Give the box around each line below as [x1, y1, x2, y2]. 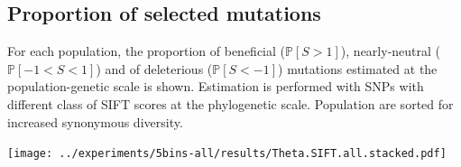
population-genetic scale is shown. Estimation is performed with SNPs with [7, 77, 424, 96]
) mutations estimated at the [278, 59, 438, 78]
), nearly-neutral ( [340, 42, 441, 60]
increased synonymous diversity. [7, 112, 183, 131]
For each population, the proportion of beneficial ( [7, 42, 285, 60]
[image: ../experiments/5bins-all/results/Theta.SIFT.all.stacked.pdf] [7, 147, 447, 161]
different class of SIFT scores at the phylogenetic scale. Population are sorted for [7, 94, 454, 113]
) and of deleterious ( [96, 59, 213, 78]
